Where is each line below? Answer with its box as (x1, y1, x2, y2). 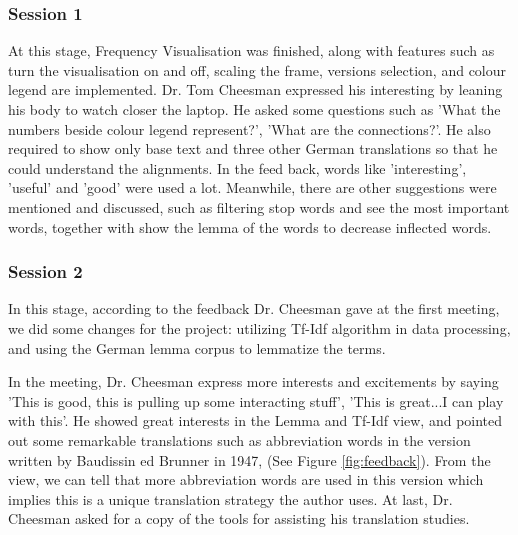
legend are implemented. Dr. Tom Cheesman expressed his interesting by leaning (8, 79, 503, 100)
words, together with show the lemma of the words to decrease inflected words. (8, 216, 492, 237)
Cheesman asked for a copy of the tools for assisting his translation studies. (8, 508, 470, 529)
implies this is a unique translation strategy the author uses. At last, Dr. (8, 488, 453, 509)
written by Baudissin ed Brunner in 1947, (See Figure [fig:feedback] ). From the (8, 449, 491, 470)
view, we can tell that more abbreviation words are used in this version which (8, 469, 484, 490)
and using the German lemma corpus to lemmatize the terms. (8, 337, 386, 358)
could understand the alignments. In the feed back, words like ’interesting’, (8, 157, 467, 178)
